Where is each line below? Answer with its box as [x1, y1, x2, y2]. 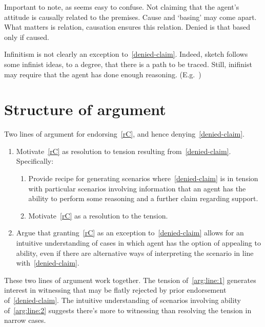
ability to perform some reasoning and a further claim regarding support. [28, 193, 258, 204]
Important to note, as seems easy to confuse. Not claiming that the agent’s [4, 2, 239, 12]
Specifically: [16, 156, 54, 166]
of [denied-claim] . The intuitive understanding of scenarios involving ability [4, 295, 241, 305]
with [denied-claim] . [16, 257, 79, 268]
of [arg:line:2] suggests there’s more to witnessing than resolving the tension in [4, 304, 252, 315]
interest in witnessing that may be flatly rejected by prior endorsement [4, 285, 227, 295]
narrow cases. [4, 315, 46, 325]
